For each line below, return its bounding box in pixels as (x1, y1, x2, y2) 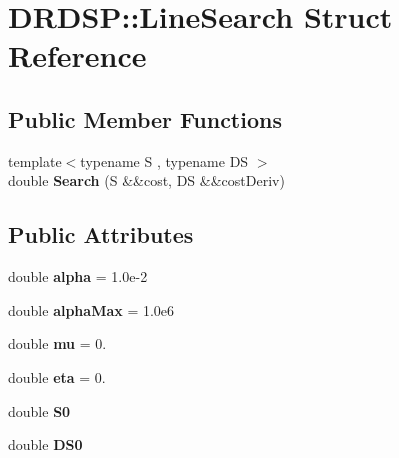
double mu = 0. (8, 333, 107, 354)
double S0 (8, 400, 71, 421)
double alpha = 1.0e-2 (8, 266, 148, 287)
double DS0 (8, 434, 83, 455)
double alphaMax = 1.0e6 (8, 299, 175, 320)
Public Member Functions (8, 103, 282, 134)
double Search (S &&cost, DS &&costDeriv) (8, 170, 285, 191)
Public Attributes (8, 219, 194, 250)
